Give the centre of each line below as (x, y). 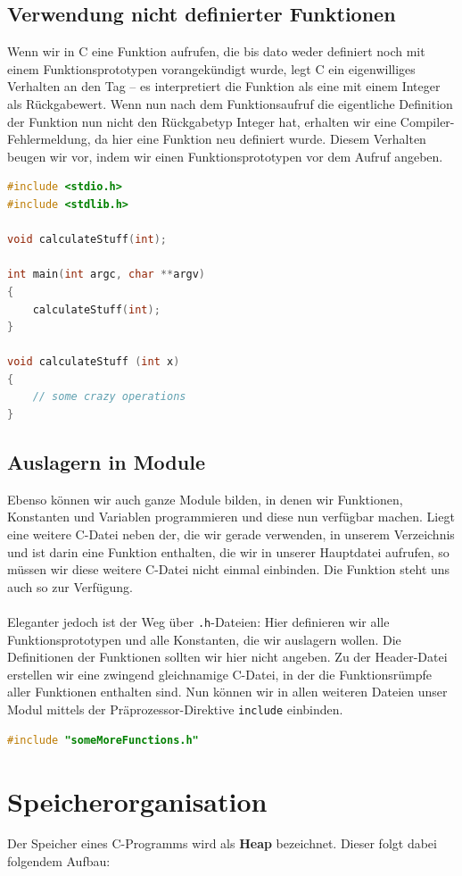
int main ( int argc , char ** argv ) (107, 275)
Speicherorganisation (137, 801)
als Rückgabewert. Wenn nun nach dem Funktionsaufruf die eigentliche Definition (230, 103)
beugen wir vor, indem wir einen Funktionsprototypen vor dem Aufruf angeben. (225, 156)
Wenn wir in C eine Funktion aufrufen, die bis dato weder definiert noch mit (216, 51)
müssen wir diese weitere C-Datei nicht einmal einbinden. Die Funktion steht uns (229, 569)
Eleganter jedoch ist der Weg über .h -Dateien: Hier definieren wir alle (198, 622)
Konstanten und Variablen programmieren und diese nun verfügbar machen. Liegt (231, 517)
